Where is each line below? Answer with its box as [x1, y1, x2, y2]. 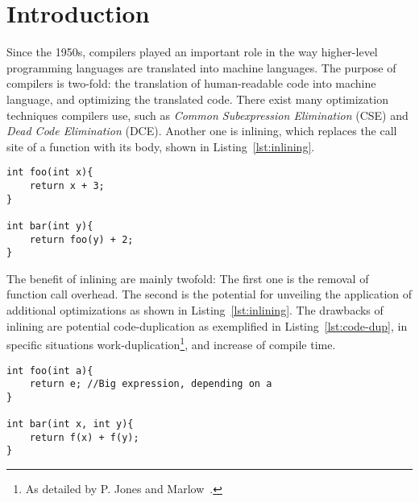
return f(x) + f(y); [29, 431, 139, 443]
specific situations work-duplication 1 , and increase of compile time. [6, 334, 336, 352]
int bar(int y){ [6, 220, 93, 232]
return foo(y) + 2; [29, 233, 134, 245]
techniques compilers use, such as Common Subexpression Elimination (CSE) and [6, 106, 409, 123]
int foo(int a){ [6, 364, 93, 376]
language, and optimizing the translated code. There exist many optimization [6, 90, 388, 107]
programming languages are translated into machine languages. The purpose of [6, 59, 396, 76]
